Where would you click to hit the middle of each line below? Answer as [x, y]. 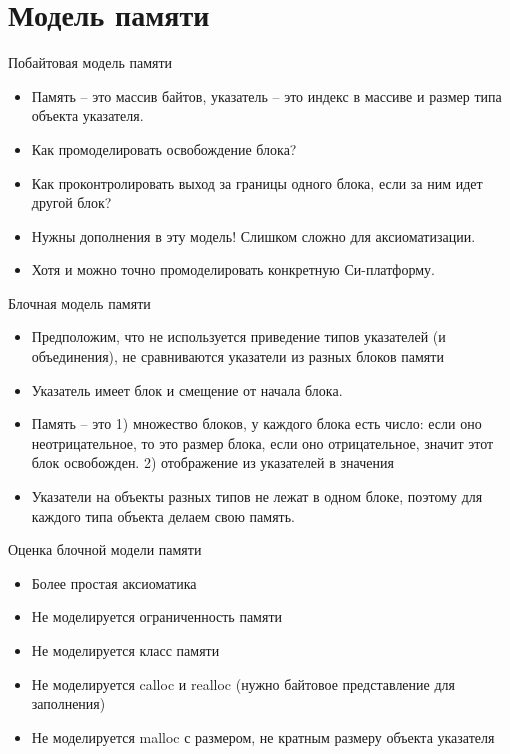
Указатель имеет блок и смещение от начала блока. [187, 389]
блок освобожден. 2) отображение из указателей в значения [212, 462]
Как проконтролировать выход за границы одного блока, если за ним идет [257, 182]
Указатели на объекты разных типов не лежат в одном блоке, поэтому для [257, 496]
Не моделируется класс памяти [125, 650]
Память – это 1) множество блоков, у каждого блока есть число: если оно [256, 423]
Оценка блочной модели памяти [105, 549]
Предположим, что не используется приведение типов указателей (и [238, 336]
